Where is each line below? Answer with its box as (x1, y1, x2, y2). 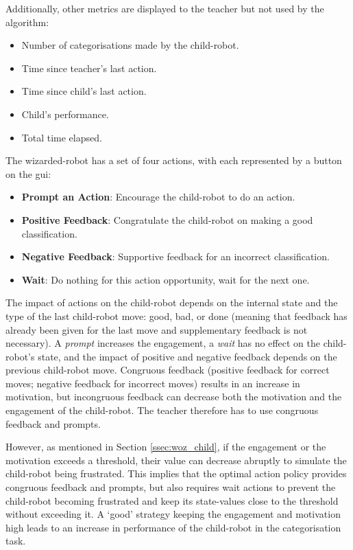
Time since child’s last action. (21, 84, 147, 98)
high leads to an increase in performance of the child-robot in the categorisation (5, 520, 341, 534)
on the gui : (5, 166, 51, 181)
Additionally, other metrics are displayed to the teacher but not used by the (5, 1, 324, 15)
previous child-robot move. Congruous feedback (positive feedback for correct (5, 363, 330, 377)
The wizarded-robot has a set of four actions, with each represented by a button (5, 153, 342, 168)
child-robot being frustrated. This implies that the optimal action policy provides (5, 466, 347, 481)
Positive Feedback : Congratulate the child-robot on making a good (21, 212, 313, 227)
